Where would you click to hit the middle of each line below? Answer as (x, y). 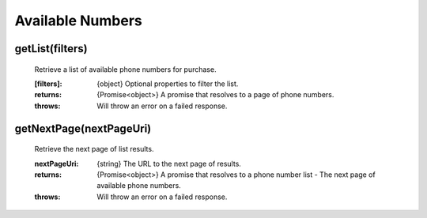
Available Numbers (78, 21)
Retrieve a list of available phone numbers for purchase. (125, 69)
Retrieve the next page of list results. (94, 149)
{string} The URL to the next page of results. (169, 163)
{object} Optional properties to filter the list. (168, 84)
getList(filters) (51, 49)
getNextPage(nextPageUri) (83, 128)
